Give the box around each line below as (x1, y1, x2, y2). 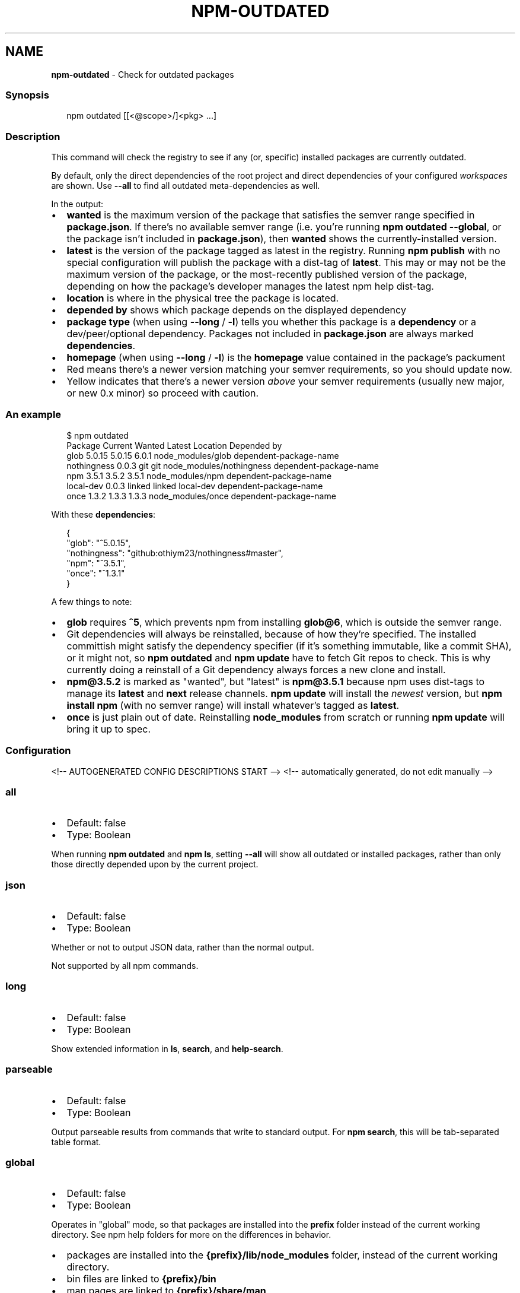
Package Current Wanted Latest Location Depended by (66, 440, 282, 451)
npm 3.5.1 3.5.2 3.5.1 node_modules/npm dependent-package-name (66, 470, 332, 481)
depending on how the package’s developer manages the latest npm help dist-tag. (66, 280, 434, 293)
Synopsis (5, 88, 49, 101)
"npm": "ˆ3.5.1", (66, 557, 126, 568)
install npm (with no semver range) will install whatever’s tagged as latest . (66, 699, 400, 711)
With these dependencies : (51, 509, 156, 519)
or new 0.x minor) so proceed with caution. (66, 387, 259, 400)
